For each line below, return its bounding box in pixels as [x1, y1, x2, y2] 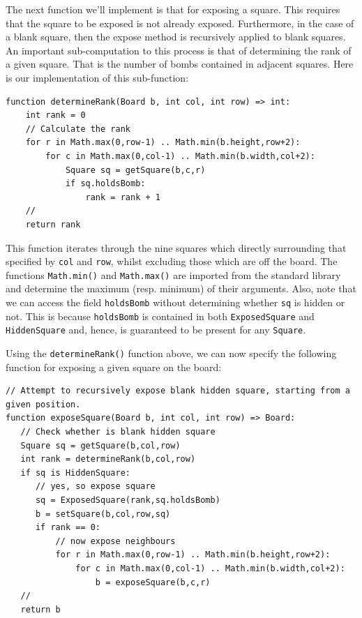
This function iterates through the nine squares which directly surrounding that [6, 240, 347, 255]
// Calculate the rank [25, 123, 130, 134]
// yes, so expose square [35, 481, 156, 492]
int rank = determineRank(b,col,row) [20, 454, 196, 465]
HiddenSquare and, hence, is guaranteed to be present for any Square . [6, 322, 306, 337]
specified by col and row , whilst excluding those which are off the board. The [6, 254, 338, 269]
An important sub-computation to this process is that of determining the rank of [6, 43, 352, 57]
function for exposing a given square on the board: [6, 359, 222, 374]
